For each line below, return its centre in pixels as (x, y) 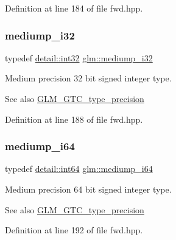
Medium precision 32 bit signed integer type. (88, 78)
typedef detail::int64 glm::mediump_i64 (79, 169)
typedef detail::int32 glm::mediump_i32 (79, 57)
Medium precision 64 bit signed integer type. (88, 189)
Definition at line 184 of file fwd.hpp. (74, 8)
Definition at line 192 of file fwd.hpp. (74, 230)
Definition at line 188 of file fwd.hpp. (74, 119)
